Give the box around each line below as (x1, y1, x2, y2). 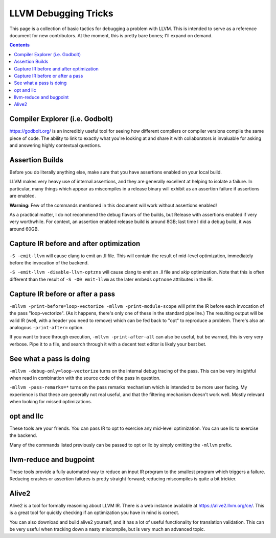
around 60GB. (9, 226, 39, 232)
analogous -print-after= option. (9, 324, 84, 330)
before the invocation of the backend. (9, 260, 89, 266)
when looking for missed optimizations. (9, 399, 92, 405)
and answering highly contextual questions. (9, 142, 102, 149)
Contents (9, 42, 30, 48)
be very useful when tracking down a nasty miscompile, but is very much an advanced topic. (9, 526, 205, 532)
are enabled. (9, 193, 36, 199)
